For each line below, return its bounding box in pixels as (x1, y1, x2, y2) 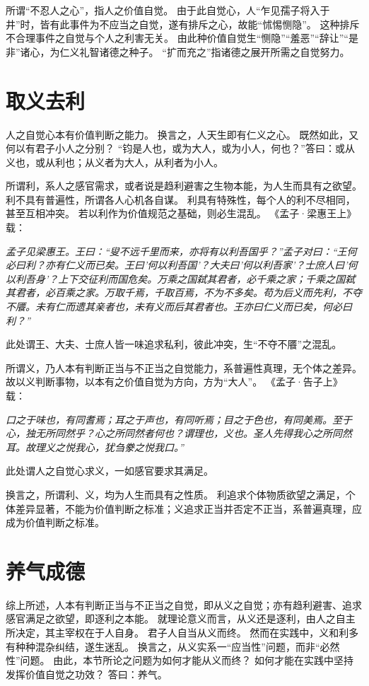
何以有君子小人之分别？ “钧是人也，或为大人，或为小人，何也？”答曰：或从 (6, 141, 355, 156)
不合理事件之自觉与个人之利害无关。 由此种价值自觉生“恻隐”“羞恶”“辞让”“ (6, 30, 348, 45)
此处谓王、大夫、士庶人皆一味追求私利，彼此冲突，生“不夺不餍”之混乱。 (6, 337, 342, 351)
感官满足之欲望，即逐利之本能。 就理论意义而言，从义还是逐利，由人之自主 (6, 611, 356, 626)
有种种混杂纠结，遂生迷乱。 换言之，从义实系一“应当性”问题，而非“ (6, 639, 320, 653)
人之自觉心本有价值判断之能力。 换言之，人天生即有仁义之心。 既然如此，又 (6, 127, 359, 141)
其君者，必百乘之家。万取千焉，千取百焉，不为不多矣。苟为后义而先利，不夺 (6, 285, 362, 300)
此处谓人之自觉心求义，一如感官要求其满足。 (6, 463, 213, 478)
